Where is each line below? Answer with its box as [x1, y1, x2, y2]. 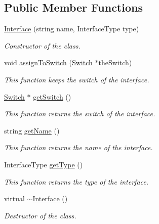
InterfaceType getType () [4, 159, 83, 169]
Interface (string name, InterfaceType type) [4, 23, 139, 34]
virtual [4, 193, 25, 204]
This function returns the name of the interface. [4, 142, 153, 153]
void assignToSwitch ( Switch [4, 57, 93, 68]
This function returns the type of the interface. [4, 176, 149, 187]
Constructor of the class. [4, 40, 81, 51]
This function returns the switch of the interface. [4, 108, 155, 119]
